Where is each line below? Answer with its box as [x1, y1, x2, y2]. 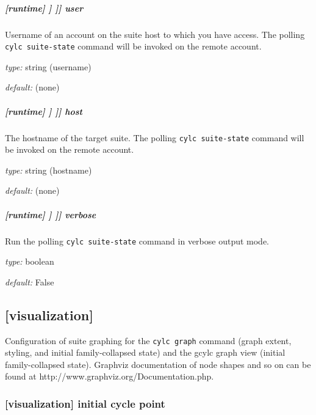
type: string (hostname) [5, 163, 92, 176]
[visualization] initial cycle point [5, 395, 165, 411]
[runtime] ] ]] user [5, 1, 84, 14]
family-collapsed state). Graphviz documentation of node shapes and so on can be [5, 358, 311, 370]
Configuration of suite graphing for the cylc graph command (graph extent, [5, 334, 292, 347]
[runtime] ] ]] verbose [5, 208, 96, 221]
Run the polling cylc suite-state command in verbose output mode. [5, 234, 270, 247]
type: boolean [5, 255, 54, 268]
